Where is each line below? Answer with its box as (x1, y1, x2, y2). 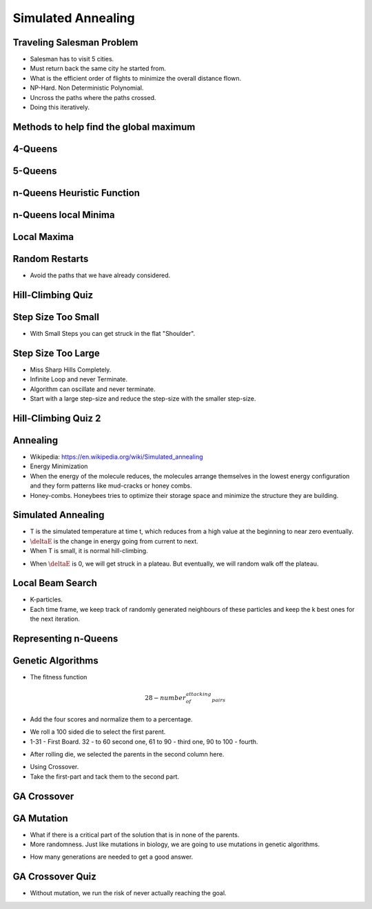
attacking (185, 691, 211, 698)
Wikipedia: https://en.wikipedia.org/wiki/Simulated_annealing (30, 452, 203, 461)
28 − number (145, 694, 186, 702)
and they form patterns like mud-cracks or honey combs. (30, 481, 192, 490)
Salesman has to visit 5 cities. (30, 55, 114, 63)
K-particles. (30, 595, 63, 603)
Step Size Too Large (12, 347, 100, 359)
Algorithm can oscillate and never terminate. (30, 385, 156, 393)
